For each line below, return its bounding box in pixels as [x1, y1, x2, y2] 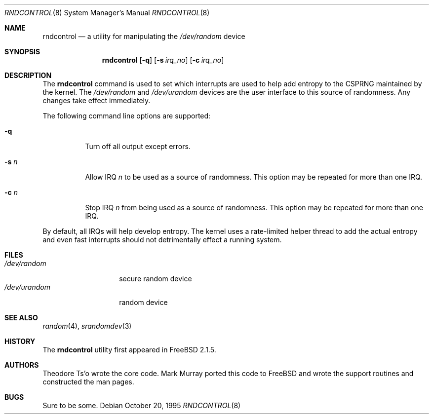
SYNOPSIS [4, 47, 40, 56]
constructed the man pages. [42, 378, 134, 386]
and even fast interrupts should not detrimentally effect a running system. [42, 235, 282, 244]
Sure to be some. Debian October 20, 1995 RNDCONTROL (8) [42, 401, 241, 410]
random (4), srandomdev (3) [42, 322, 132, 330]
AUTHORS [4, 361, 39, 369]
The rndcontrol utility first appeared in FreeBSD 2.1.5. [42, 345, 216, 354]
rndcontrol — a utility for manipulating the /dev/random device [42, 32, 245, 40]
